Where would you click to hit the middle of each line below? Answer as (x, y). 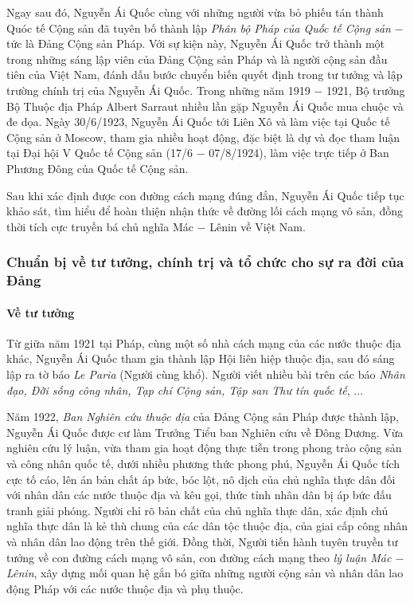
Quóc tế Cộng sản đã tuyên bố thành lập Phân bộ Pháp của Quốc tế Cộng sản (199, 28)
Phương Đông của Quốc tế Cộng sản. (98, 168)
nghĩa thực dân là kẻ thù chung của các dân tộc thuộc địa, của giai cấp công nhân (207, 526)
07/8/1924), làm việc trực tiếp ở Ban (299, 153)
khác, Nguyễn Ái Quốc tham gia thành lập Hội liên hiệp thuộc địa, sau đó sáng (201, 358)
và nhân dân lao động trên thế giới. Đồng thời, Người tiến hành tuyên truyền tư (202, 541)
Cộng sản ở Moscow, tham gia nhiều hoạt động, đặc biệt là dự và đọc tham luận (203, 137)
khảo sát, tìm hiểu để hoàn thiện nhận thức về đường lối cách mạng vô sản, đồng (205, 211)
